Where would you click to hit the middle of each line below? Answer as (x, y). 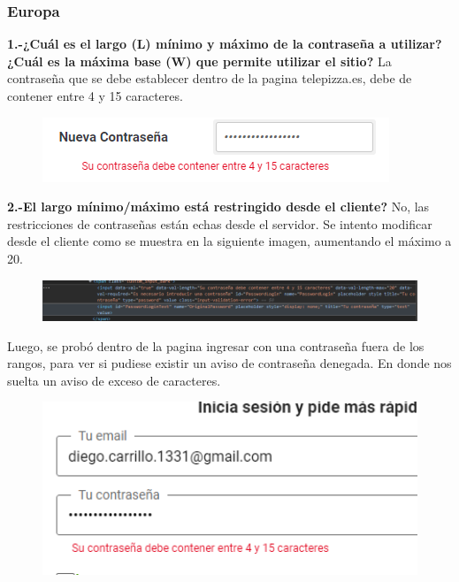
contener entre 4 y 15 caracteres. (95, 96)
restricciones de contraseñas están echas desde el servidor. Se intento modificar (220, 223)
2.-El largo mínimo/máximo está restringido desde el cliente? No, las (218, 207)
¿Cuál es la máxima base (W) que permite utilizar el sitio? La (199, 61)
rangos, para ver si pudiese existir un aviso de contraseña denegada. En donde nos (229, 363)
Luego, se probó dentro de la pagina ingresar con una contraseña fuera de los (216, 345)
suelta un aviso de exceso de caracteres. (114, 380)
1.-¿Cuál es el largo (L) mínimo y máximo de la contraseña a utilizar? (225, 44)
